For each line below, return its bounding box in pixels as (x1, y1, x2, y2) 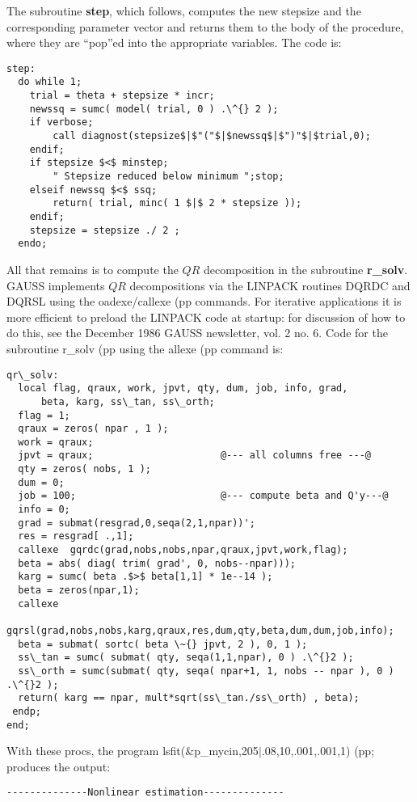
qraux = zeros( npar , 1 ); (18, 423, 169, 435)
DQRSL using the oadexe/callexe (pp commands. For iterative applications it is (6, 293, 402, 310)
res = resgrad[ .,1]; (18, 530, 134, 542)
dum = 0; (18, 476, 65, 488)
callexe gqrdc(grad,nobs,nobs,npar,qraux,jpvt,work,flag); (18, 544, 348, 556)
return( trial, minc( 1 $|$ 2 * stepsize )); (53, 197, 302, 209)
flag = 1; (18, 409, 70, 421)
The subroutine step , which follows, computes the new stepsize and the (6, 2, 361, 19)
